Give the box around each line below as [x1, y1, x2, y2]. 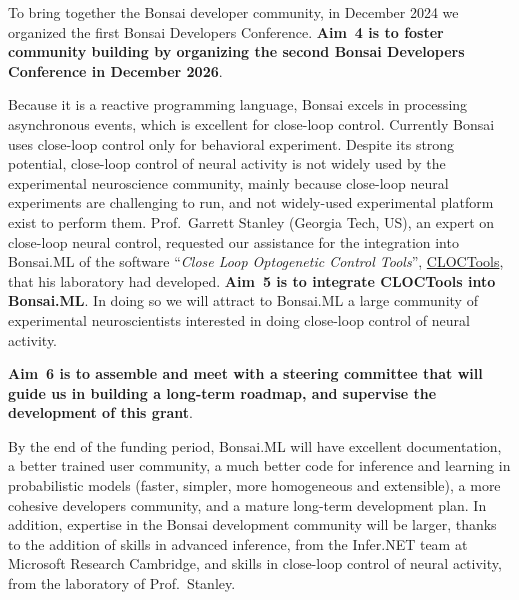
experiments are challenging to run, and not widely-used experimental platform [8, 192, 494, 213]
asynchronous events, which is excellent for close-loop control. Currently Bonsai [8, 113, 495, 134]
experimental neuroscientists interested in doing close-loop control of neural [8, 309, 470, 330]
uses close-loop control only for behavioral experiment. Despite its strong [8, 133, 455, 154]
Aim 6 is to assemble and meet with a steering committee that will [8, 363, 483, 384]
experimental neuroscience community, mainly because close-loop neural [8, 172, 449, 193]
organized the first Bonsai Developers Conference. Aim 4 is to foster [8, 21, 444, 42]
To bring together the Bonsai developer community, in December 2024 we [8, 2, 459, 22]
